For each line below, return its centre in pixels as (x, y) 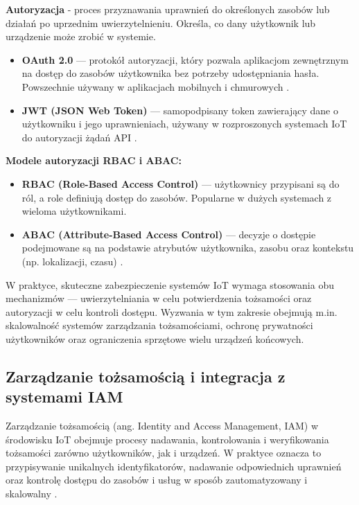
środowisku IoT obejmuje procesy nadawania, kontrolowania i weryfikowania (167, 439)
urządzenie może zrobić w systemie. (81, 36)
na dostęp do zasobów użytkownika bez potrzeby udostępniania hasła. (170, 73)
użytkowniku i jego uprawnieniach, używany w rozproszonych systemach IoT (184, 124)
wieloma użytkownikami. (74, 211)
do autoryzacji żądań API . (79, 137)
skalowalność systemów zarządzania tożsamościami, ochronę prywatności (159, 325)
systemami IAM (64, 397)
